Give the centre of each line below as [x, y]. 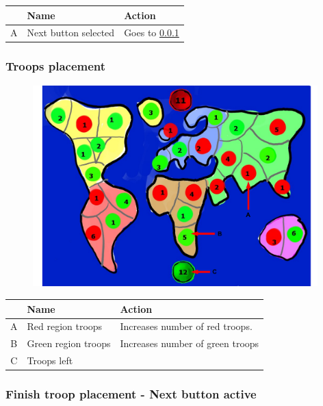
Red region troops [65, 326]
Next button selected [71, 33]
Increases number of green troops [190, 343]
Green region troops [69, 343]
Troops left [50, 360]
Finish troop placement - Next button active [131, 394]
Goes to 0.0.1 [152, 33]
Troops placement [56, 66]
